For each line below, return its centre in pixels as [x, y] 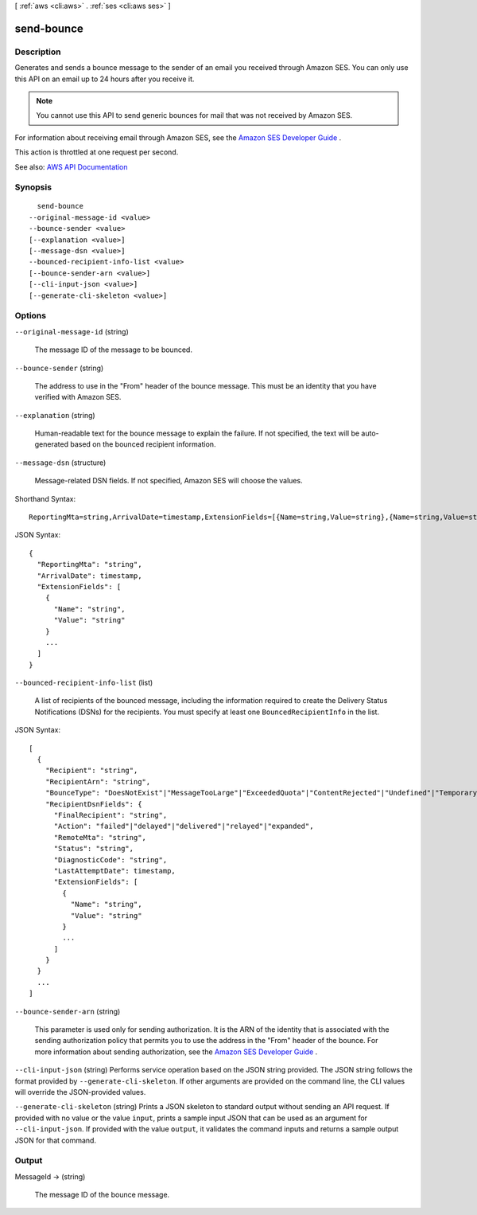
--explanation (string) [55, 415]
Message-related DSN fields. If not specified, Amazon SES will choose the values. [169, 481]
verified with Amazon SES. [78, 397]
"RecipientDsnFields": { [93, 804]
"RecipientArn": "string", [98, 781]
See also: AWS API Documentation [71, 166]
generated [52, 444]
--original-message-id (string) [72, 331]
